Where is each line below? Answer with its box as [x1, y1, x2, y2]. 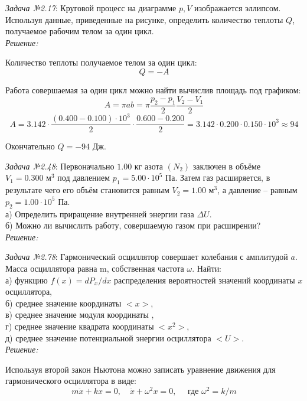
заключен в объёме [192, 159, 261, 172]
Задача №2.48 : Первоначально [5, 159, 115, 172]
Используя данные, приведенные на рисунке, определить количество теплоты [5, 13, 283, 25]
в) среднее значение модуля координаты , [5, 308, 154, 321]
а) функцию [5, 273, 48, 286]
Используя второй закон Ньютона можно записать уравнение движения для [5, 363, 276, 375]
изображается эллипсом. [194, 2, 281, 14]
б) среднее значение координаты [5, 296, 122, 309]
